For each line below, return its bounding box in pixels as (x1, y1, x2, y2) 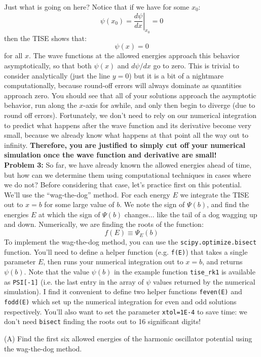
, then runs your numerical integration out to (43, 256, 183, 267)
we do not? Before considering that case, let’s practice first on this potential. (4, 179, 242, 190)
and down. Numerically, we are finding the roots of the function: (4, 219, 204, 229)
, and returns (202, 256, 243, 267)
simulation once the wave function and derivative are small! (4, 149, 217, 160)
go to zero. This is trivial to (153, 60, 239, 70)
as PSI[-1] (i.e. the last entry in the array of (4, 276, 144, 287)
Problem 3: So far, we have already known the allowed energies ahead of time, (4, 159, 252, 170)
